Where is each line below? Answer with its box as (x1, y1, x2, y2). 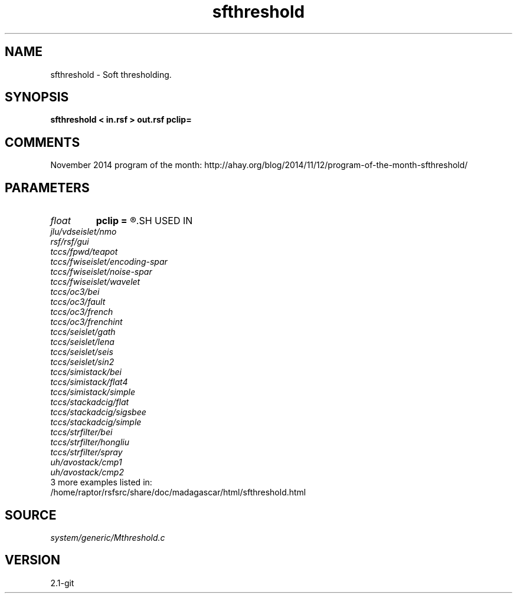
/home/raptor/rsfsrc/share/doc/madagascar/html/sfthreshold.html (50, 487, 306, 498)
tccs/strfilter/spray (50, 447, 123, 458)
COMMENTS (5, 134, 80, 150)
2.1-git (50, 577, 74, 588)
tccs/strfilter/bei (50, 427, 113, 438)
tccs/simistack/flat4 (50, 377, 128, 387)
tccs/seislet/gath (50, 327, 116, 337)
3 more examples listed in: (50, 477, 152, 488)
